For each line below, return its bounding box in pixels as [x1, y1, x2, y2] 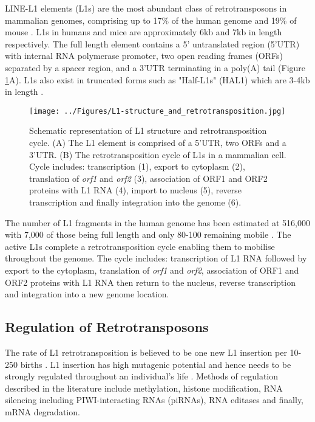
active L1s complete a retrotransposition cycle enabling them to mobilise [5, 240, 275, 252]
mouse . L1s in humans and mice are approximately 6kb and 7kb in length [5, 26, 282, 38]
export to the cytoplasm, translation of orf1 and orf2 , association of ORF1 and [5, 263, 299, 276]
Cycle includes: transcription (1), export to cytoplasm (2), [29, 160, 245, 173]
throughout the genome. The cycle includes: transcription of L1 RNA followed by [5, 252, 307, 265]
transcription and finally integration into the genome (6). [29, 195, 242, 208]
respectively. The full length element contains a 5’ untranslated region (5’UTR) [5, 37, 300, 50]
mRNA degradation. [5, 405, 80, 418]
